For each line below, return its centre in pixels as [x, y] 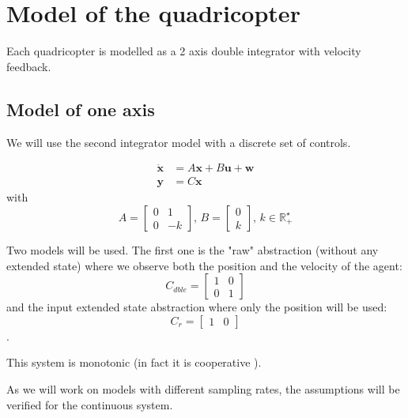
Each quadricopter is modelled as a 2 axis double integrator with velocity [184, 51]
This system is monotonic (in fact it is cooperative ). [134, 362]
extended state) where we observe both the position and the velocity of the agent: [204, 265]
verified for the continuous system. [90, 404]
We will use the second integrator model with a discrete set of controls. [179, 142]
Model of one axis [81, 109]
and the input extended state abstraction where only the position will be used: [197, 307]
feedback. [29, 66]
